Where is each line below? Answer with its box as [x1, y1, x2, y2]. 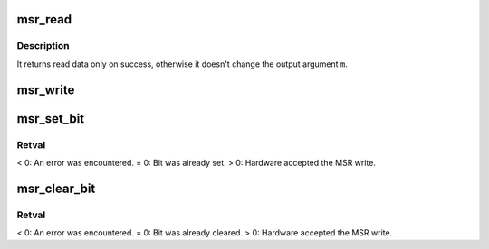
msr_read [16, 12, 72, 27]
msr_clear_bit [16, 180, 96, 196]
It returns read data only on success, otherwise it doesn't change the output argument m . [16, 59, 349, 69]
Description [16, 40, 70, 52]
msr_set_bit [16, 111, 85, 126]
